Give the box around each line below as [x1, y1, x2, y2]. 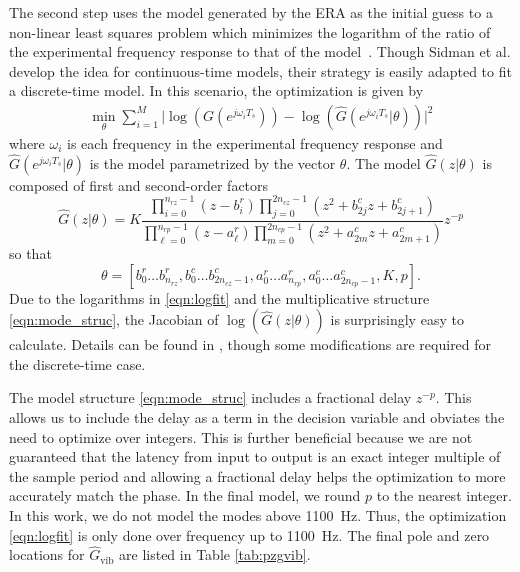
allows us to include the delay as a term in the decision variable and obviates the [9, 407, 505, 428]
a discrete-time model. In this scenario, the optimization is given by [9, 80, 424, 101]
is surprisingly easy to [330, 309, 464, 330]
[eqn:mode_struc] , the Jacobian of [9, 309, 219, 330]
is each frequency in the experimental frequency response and [67, 133, 443, 153]
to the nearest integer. [376, 485, 512, 506]
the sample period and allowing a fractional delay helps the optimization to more [9, 465, 506, 486]
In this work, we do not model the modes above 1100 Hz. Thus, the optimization [9, 505, 507, 526]
